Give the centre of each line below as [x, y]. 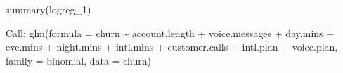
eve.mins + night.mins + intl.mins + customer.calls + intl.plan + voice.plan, [172, 47]
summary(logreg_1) [48, 9]
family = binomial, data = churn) [78, 60]
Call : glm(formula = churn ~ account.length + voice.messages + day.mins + [170, 33]
